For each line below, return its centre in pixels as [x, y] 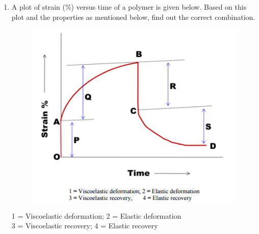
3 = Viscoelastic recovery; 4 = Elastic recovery [85, 226]
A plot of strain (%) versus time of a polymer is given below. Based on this [129, 7]
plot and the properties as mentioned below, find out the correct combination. [133, 17]
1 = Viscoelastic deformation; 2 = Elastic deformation [96, 215]
